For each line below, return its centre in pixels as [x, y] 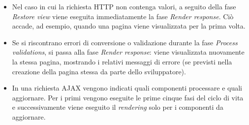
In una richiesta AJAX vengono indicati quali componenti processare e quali [127, 88]
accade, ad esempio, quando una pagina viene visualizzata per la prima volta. [129, 26]
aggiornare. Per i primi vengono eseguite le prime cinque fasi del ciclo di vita [128, 97]
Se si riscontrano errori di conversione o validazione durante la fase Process [125, 42]
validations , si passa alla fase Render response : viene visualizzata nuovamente [128, 52]
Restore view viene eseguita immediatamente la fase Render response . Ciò [123, 16]
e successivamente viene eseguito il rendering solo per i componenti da [118, 107]
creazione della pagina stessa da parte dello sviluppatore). [99, 71]
